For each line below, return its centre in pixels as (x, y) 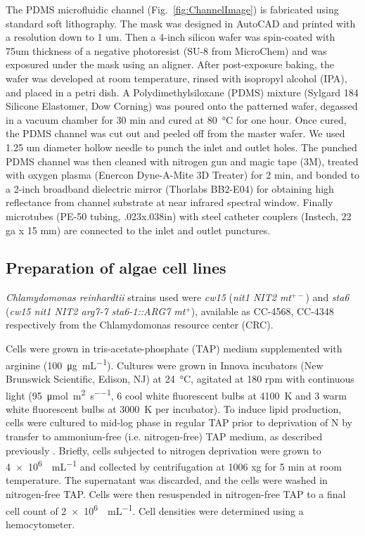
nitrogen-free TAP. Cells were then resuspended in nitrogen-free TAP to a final (176, 493)
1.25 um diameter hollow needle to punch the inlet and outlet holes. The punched (181, 147)
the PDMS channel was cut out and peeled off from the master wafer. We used (175, 133)
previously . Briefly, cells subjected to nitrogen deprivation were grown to (164, 450)
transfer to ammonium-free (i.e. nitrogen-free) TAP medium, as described (164, 436)
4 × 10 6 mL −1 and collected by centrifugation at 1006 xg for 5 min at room (174, 465)
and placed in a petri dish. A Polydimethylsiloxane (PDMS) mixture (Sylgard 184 (182, 92)
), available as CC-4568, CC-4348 (262, 311)
